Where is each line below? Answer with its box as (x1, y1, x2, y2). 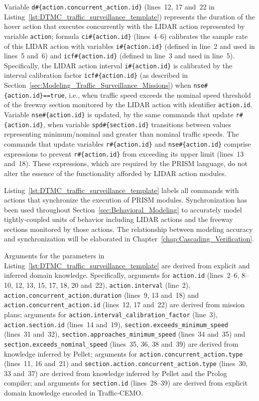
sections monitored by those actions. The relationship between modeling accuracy (4, 223, 253, 234)
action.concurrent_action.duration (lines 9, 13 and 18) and (4, 289, 199, 300)
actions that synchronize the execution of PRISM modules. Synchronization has (4, 195, 248, 205)
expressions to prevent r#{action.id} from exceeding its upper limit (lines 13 (4, 148, 244, 159)
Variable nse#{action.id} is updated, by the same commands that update (4, 109, 234, 120)
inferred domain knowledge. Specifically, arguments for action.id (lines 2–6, (4, 270, 240, 280)
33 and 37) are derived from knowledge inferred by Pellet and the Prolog (4, 368, 227, 378)
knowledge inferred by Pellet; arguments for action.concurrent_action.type (4, 348, 243, 359)
